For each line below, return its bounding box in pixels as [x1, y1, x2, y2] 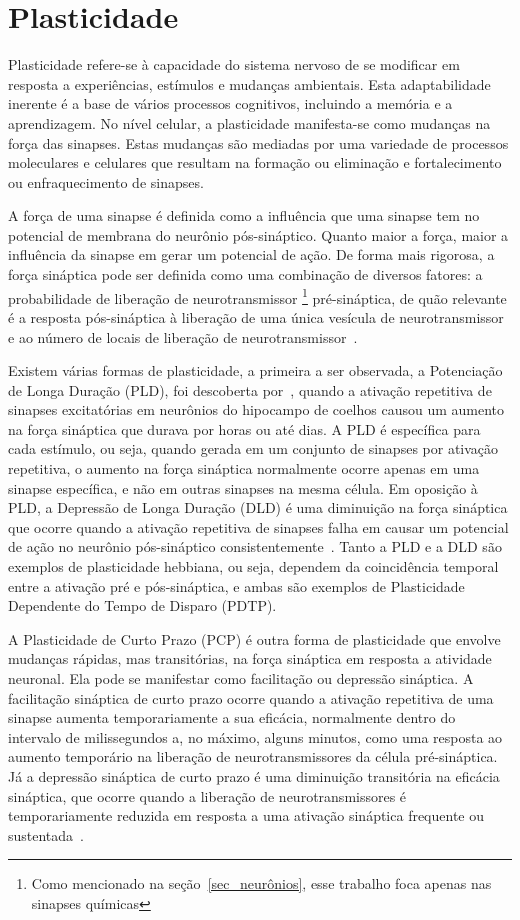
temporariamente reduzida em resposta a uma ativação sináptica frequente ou [8, 805, 485, 826]
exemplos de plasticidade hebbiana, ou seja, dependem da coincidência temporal [8, 556, 499, 577]
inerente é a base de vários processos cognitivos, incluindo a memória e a [8, 93, 453, 114]
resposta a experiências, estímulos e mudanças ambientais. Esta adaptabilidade [8, 73, 491, 94]
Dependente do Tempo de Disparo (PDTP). [8, 595, 277, 616]
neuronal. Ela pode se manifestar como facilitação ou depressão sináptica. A [8, 668, 474, 688]
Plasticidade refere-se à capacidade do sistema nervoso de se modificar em [8, 54, 460, 75]
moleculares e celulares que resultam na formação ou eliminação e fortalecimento [8, 152, 502, 173]
